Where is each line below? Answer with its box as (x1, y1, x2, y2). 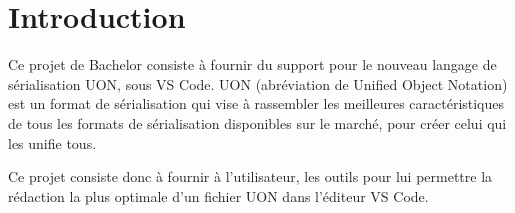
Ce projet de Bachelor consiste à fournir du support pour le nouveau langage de (8, 54, 497, 75)
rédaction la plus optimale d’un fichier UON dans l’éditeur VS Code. (8, 185, 429, 206)
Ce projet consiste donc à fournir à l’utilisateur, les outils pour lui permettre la (8, 166, 493, 187)
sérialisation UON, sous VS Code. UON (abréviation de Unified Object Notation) (8, 73, 508, 94)
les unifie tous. (8, 132, 97, 153)
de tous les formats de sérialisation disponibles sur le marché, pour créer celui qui (8, 112, 507, 133)
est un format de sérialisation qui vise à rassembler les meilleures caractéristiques (8, 93, 505, 114)
